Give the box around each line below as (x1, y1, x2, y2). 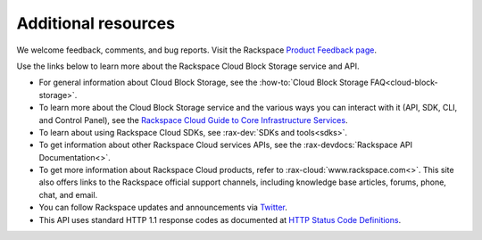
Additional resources (16, 13, 176, 33)
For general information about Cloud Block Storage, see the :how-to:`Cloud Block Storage (38, 77, 370, 88)
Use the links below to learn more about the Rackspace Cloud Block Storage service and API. (16, 61, 360, 71)
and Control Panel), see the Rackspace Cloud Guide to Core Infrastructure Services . (38, 114, 348, 125)
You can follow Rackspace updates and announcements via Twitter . (38, 202, 287, 213)
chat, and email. (38, 189, 98, 200)
